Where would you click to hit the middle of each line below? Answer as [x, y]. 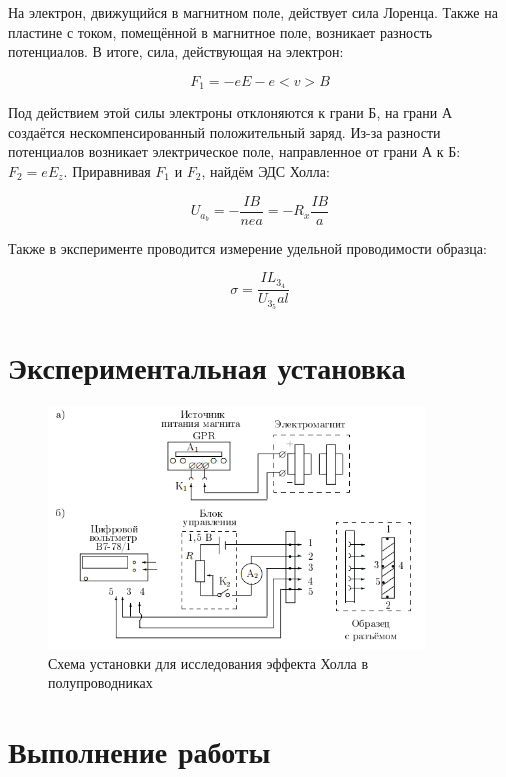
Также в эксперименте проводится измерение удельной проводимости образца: [247, 247]
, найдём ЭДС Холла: [265, 171]
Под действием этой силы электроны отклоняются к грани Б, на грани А [230, 112]
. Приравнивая [107, 171]
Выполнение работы [139, 751]
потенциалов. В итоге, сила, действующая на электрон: [176, 51]
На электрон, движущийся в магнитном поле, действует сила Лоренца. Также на [253, 12]
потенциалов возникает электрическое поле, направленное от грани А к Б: [234, 151]
